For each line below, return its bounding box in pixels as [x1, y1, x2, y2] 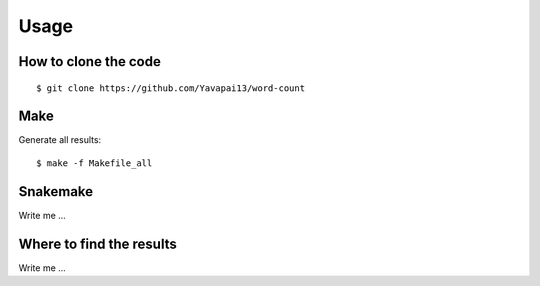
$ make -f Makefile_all [36, 157, 153, 169]
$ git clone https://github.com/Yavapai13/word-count [36, 82, 305, 94]
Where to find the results [18, 235, 177, 252]
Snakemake [18, 183, 94, 200]
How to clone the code [18, 53, 162, 70]
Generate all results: [18, 134, 102, 146]
